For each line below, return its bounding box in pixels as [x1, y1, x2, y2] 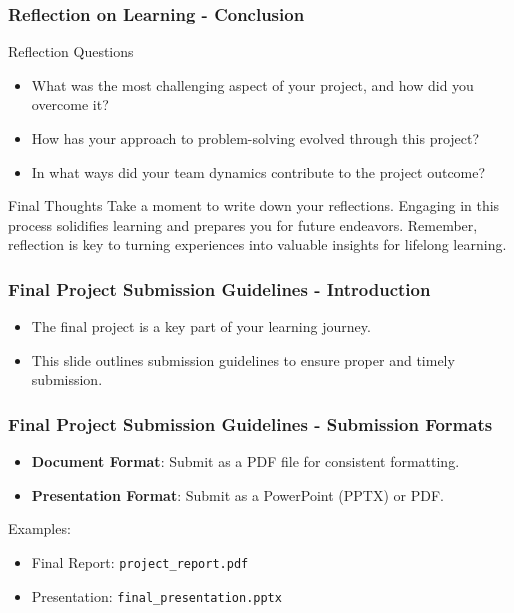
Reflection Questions [8, 41, 134, 62]
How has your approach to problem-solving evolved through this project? [31, 128, 480, 148]
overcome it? [31, 94, 109, 115]
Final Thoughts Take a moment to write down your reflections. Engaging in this [8, 195, 500, 216]
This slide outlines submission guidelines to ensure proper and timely [31, 349, 455, 370]
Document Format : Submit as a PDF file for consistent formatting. [31, 451, 460, 472]
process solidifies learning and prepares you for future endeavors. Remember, [8, 214, 478, 235]
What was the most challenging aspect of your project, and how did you [31, 74, 474, 95]
